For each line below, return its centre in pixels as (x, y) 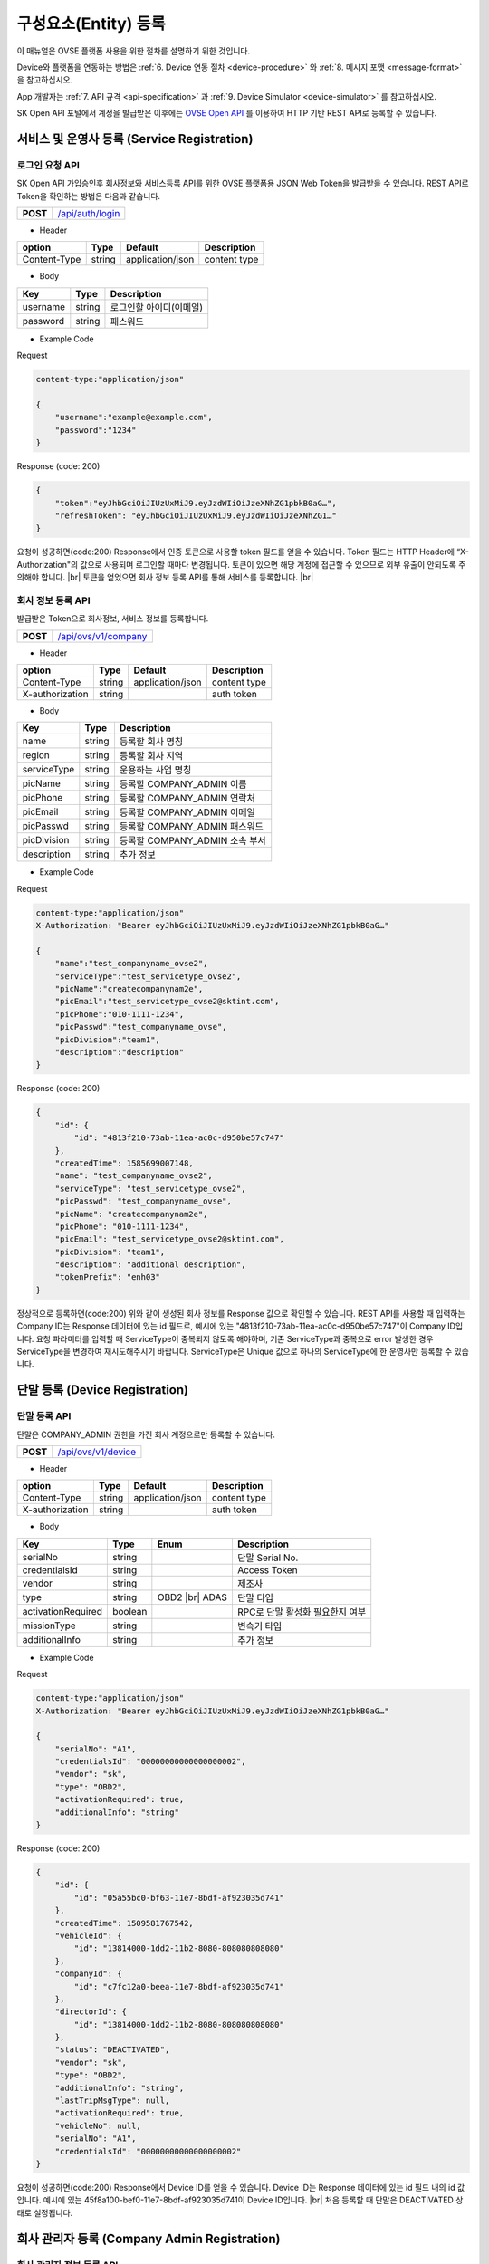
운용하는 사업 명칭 (155, 770)
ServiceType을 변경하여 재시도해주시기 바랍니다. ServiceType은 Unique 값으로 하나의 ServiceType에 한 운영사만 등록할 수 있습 (243, 1352)
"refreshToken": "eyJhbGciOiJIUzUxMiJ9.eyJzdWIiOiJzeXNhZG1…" (196, 515)
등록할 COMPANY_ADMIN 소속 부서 (192, 840)
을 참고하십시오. (45, 80)
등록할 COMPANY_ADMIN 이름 (183, 784)
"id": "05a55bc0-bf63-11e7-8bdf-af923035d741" (179, 1898)
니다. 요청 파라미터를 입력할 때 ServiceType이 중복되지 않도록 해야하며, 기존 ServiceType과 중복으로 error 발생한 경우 (225, 1338)
